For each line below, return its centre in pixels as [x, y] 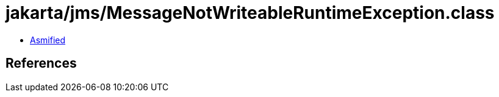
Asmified [48, 40]
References [41, 63]
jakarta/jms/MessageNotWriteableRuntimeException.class [250, 13]
